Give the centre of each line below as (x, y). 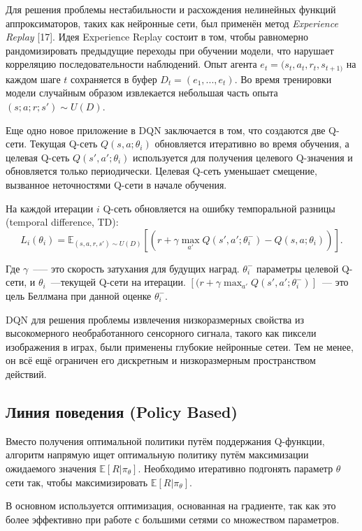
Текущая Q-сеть (64, 144)
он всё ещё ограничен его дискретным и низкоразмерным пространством (161, 360)
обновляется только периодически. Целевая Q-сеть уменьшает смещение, (161, 171)
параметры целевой (298, 268)
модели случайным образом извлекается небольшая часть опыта (142, 93)
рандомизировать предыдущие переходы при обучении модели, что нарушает (170, 50)
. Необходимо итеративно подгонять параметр (236, 468)
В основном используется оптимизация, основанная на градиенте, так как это (171, 505)
